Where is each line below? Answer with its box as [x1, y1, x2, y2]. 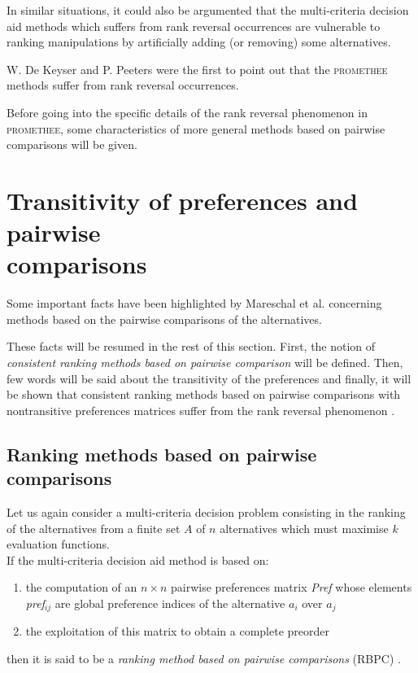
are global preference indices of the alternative [54, 594, 285, 611]
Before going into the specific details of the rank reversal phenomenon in [7, 103, 368, 120]
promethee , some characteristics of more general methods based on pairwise [7, 120, 385, 137]
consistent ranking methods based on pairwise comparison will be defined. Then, [7, 354, 403, 371]
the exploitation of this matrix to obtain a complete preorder [25, 623, 329, 640]
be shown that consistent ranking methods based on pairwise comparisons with [7, 386, 401, 403]
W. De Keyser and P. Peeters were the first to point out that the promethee [7, 60, 388, 77]
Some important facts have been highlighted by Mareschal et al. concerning [7, 295, 382, 312]
